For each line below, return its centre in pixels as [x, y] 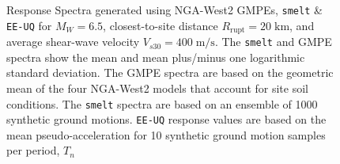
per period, [33, 150]
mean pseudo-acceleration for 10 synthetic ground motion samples [166, 134]
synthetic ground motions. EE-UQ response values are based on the [166, 119]
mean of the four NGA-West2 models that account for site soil [157, 88]
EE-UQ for [29, 25]
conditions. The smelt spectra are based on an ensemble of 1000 [162, 103]
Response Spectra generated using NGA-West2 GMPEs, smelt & [164, 10]
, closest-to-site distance [161, 25]
